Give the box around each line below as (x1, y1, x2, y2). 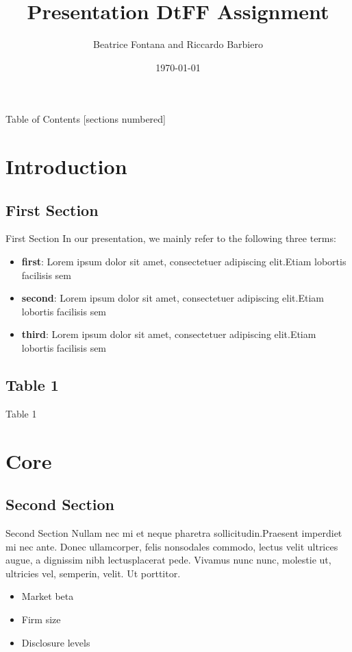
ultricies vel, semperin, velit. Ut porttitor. (5, 566, 181, 580)
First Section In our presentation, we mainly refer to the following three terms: (5, 231, 336, 245)
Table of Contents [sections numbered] (5, 112, 166, 126)
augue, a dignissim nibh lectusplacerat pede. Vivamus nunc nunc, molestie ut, (5, 553, 331, 567)
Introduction (5, 152, 127, 180)
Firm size (21, 612, 61, 626)
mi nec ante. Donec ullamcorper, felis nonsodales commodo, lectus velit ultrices (5, 539, 338, 553)
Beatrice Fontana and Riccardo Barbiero (93, 37, 263, 51)
